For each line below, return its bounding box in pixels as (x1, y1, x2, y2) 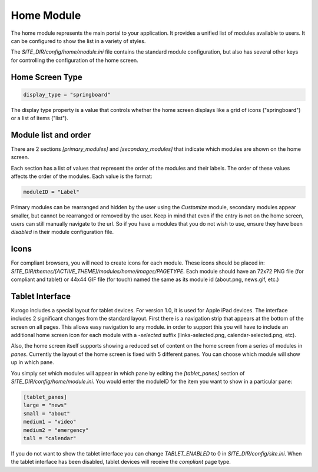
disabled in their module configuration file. (11, 229, 114, 236)
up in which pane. (11, 359, 54, 366)
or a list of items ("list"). (11, 115, 69, 122)
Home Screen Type (11, 72, 82, 82)
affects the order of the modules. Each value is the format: (11, 173, 153, 180)
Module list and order (11, 130, 91, 140)
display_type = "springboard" (23, 91, 111, 98)
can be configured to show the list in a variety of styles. (11, 37, 146, 44)
